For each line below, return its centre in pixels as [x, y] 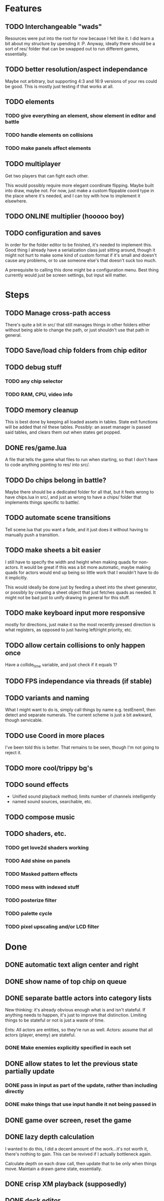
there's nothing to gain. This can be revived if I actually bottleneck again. [78, 1154]
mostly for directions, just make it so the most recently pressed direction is [80, 625]
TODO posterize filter [31, 900]
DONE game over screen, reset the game [68, 1120]
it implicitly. [16, 577]
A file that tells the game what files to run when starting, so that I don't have [82, 460]
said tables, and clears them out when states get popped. [63, 432]
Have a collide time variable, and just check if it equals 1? [61, 665]
